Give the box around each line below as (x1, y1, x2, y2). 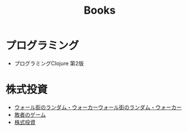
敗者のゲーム (14, 111, 46, 118)
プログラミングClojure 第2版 (14, 60, 84, 67)
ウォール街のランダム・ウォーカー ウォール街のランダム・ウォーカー (14, 104, 182, 111)
